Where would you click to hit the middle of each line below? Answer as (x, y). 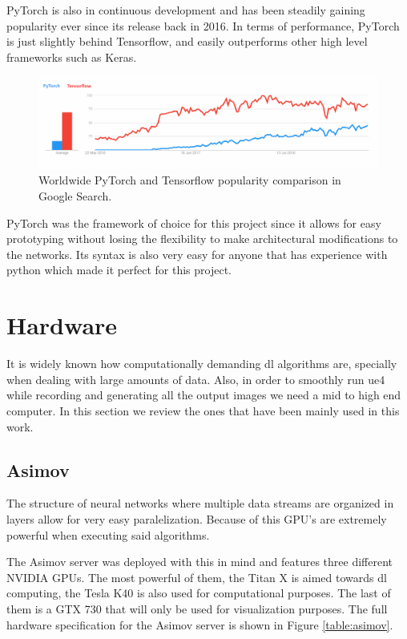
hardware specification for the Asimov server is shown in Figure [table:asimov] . (200, 624)
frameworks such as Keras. (72, 57)
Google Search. (75, 196)
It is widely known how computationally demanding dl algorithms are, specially (202, 364)
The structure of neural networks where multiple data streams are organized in (200, 503)
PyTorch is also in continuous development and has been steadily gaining (186, 10)
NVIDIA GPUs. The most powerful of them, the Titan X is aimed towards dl (197, 577)
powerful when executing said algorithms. (108, 534)
